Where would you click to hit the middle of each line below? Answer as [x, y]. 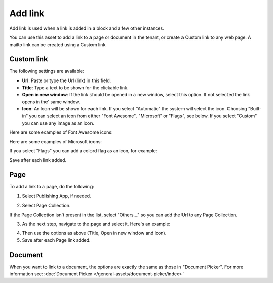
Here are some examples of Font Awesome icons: [61, 132]
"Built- [255, 109]
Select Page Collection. [46, 206]
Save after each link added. [38, 160]
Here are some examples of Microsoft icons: [56, 141]
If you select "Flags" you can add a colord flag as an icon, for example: [83, 151]
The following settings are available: [47, 71]
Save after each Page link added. [56, 240]
